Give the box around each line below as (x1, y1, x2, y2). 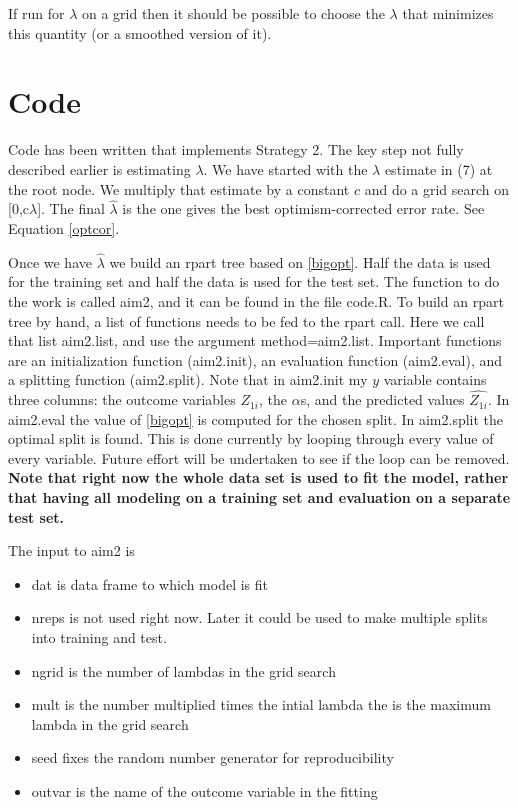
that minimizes (402, 3, 494, 23)
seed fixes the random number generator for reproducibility (31, 747, 394, 768)
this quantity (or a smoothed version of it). (8, 22, 272, 43)
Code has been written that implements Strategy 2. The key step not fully (8, 139, 464, 160)
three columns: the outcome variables (8, 389, 236, 410)
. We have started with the (203, 158, 368, 179)
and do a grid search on (364, 178, 510, 199)
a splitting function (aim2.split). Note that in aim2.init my (8, 369, 368, 390)
